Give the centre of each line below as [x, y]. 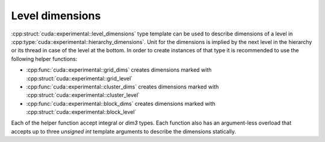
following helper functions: [44, 59]
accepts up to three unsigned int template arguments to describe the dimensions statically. [124, 131]
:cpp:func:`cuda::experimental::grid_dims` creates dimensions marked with [119, 70]
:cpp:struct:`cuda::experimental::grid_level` [79, 78]
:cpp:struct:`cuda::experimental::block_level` [81, 112]
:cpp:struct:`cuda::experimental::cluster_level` [83, 95]
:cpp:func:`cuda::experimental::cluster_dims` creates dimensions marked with [122, 87]
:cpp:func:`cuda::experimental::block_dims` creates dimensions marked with [121, 103]
